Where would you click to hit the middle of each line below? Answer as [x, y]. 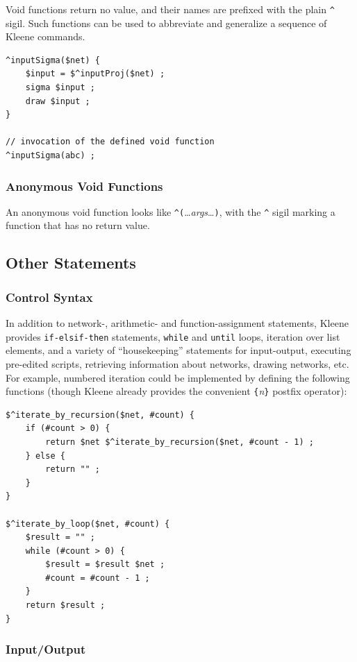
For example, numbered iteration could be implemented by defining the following [178, 377]
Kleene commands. [45, 36]
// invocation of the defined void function [110, 142]
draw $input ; [58, 101]
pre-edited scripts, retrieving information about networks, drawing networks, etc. [177, 363]
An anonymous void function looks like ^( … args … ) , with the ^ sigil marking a [171, 211]
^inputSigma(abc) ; [50, 155]
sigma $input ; [60, 88]
